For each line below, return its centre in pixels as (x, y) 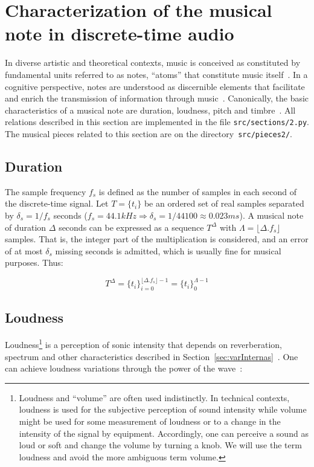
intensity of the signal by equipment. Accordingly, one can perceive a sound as (164, 433)
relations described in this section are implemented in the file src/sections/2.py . (157, 122)
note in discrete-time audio (120, 34)
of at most (24, 250)
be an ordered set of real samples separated (224, 203)
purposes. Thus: (34, 262)
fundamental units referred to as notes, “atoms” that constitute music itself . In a (156, 74)
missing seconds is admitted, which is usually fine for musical (168, 250)
